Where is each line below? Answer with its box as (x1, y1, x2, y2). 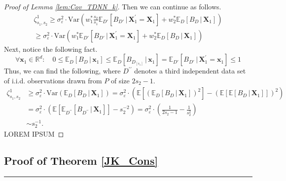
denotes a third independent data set (134, 66, 246, 76)
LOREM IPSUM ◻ (4, 128, 64, 139)
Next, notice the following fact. (4, 43, 98, 54)
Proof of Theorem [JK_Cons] (4, 152, 158, 168)
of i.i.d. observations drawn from (4, 75, 102, 85)
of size (110, 75, 130, 85)
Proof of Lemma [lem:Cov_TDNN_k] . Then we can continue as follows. (4, 1, 221, 11)
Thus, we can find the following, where (4, 66, 121, 76)
